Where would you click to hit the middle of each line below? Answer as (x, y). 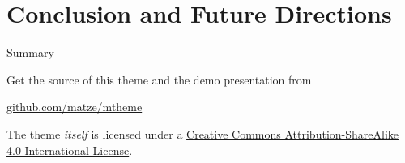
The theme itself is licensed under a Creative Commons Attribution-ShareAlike (202, 133)
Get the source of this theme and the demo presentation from (159, 79)
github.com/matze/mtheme (75, 107)
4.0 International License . (70, 150)
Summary (30, 52)
